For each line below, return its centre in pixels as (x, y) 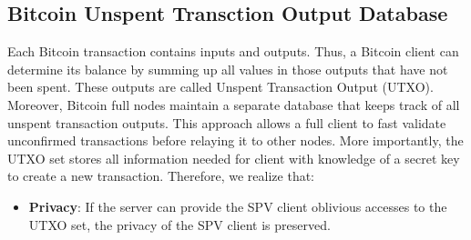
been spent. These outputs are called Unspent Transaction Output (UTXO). (220, 87)
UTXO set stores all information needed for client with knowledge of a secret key (234, 158)
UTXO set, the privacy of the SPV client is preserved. (179, 224)
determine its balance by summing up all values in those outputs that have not (228, 69)
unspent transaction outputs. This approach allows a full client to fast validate (227, 122)
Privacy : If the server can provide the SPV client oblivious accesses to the (238, 206)
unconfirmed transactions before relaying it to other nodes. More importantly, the (235, 140)
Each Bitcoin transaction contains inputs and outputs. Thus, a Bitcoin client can (233, 51)
